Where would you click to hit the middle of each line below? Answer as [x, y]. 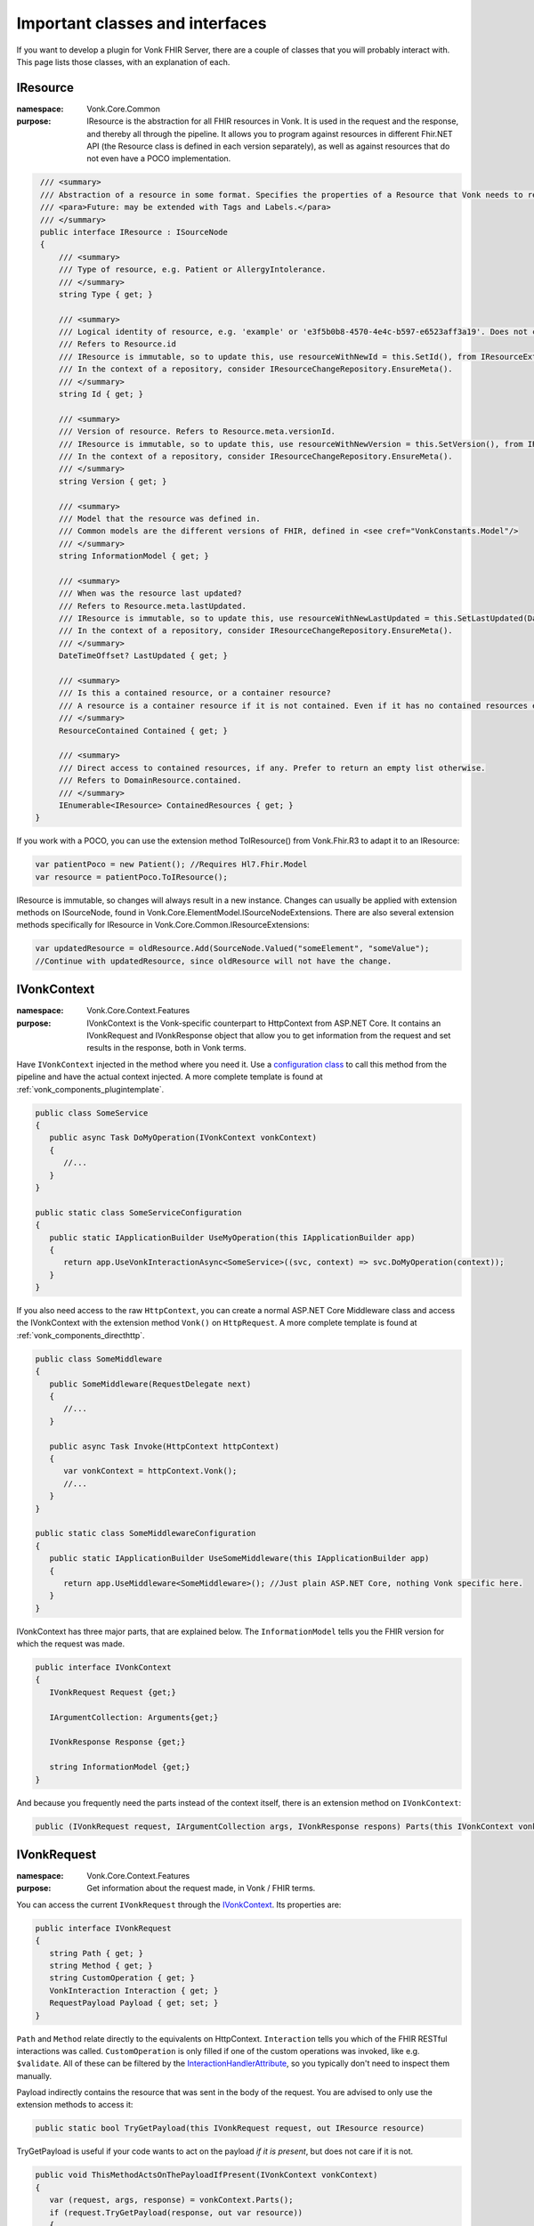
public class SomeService [92, 1113]
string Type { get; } [105, 294]
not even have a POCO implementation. [159, 158]
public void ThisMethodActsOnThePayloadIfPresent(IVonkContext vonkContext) [206, 2175]
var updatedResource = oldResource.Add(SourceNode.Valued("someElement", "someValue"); [232, 949]
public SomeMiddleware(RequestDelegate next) [150, 1384]
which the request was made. [70, 1644]
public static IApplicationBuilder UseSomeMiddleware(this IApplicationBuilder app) [239, 1559]
